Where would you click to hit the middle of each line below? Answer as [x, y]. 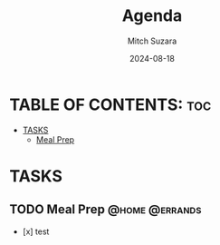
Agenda [152, 16]
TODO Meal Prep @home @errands [105, 210]
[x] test [36, 231]
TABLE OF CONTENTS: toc [110, 104]
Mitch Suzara [152, 41]
